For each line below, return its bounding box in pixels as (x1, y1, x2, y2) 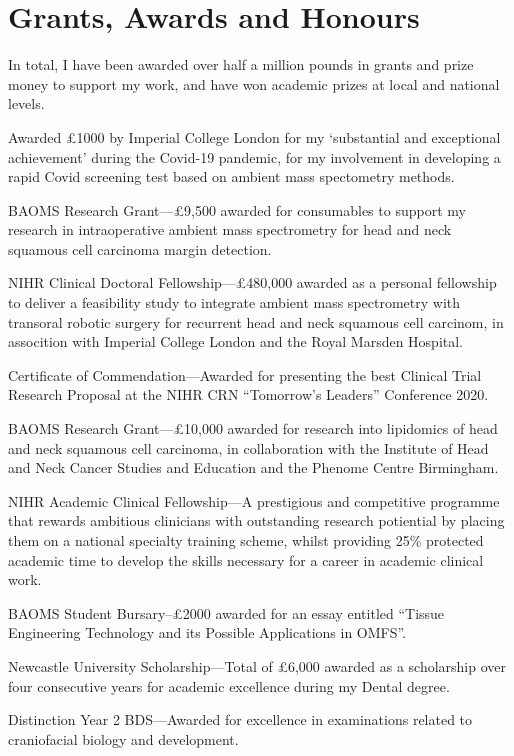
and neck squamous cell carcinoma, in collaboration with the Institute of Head (8, 437, 489, 458)
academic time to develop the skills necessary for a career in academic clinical (8, 549, 484, 570)
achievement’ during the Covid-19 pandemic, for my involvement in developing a (8, 146, 501, 167)
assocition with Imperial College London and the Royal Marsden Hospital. (8, 331, 464, 352)
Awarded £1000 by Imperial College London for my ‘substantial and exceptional (8, 126, 501, 147)
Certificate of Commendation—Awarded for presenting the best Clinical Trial (8, 364, 482, 385)
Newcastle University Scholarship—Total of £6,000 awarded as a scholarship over (8, 655, 507, 676)
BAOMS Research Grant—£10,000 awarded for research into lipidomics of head (8, 418, 498, 439)
